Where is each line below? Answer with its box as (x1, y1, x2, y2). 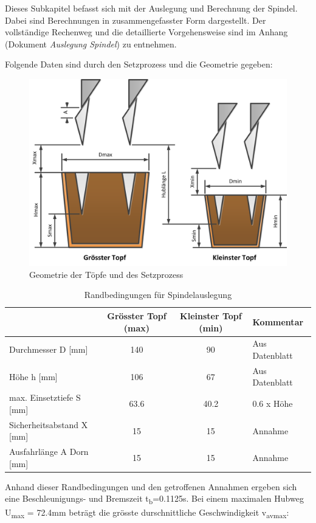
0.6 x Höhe (252, 397, 293, 410)
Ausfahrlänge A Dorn (9, 445, 89, 458)
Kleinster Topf (180, 309, 242, 322)
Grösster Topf (107, 309, 167, 322)
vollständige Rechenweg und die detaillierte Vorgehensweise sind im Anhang (5, 26, 288, 38)
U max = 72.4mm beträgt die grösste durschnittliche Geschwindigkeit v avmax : (5, 505, 289, 520)
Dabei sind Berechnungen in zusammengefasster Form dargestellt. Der (5, 13, 266, 26)
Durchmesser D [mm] (9, 343, 88, 356)
